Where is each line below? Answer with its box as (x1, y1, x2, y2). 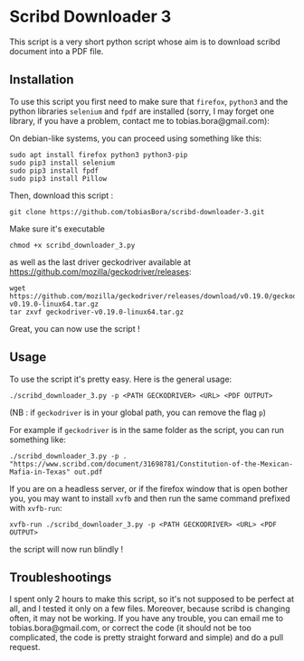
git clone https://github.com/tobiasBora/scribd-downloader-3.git (9, 207, 265, 216)
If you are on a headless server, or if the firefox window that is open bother (9, 483, 288, 494)
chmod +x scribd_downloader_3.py (9, 241, 136, 250)
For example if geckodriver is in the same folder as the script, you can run (9, 424, 285, 435)
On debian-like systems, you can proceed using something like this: (9, 133, 262, 144)
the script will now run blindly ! (9, 543, 124, 554)
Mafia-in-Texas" (9, 467, 71, 477)
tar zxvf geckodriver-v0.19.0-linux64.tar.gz (9, 307, 184, 316)
